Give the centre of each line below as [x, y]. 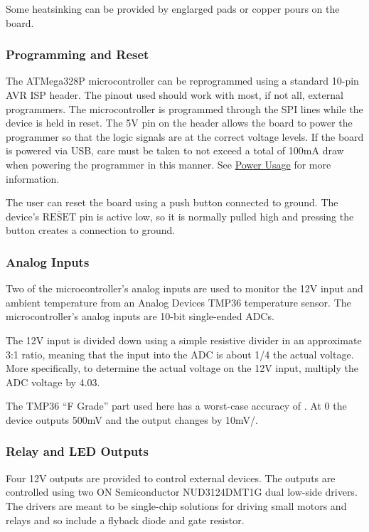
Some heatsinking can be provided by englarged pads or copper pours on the [173, 9]
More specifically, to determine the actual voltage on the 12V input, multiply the [182, 368]
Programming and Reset [77, 54]
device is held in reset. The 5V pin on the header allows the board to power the [179, 123]
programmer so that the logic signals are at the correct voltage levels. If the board [185, 136]
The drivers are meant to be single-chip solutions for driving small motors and [176, 505]
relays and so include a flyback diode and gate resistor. [125, 520]
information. [33, 178]
